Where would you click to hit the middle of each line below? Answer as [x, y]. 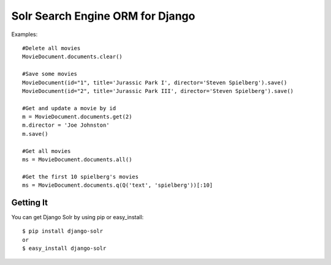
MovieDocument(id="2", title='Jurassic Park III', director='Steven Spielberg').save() [158, 91]
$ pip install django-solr [63, 231]
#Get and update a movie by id [69, 108]
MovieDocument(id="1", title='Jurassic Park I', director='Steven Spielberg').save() [155, 82]
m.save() [35, 134]
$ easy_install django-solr [64, 248]
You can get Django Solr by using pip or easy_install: [78, 217]
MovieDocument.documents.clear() [72, 57]
